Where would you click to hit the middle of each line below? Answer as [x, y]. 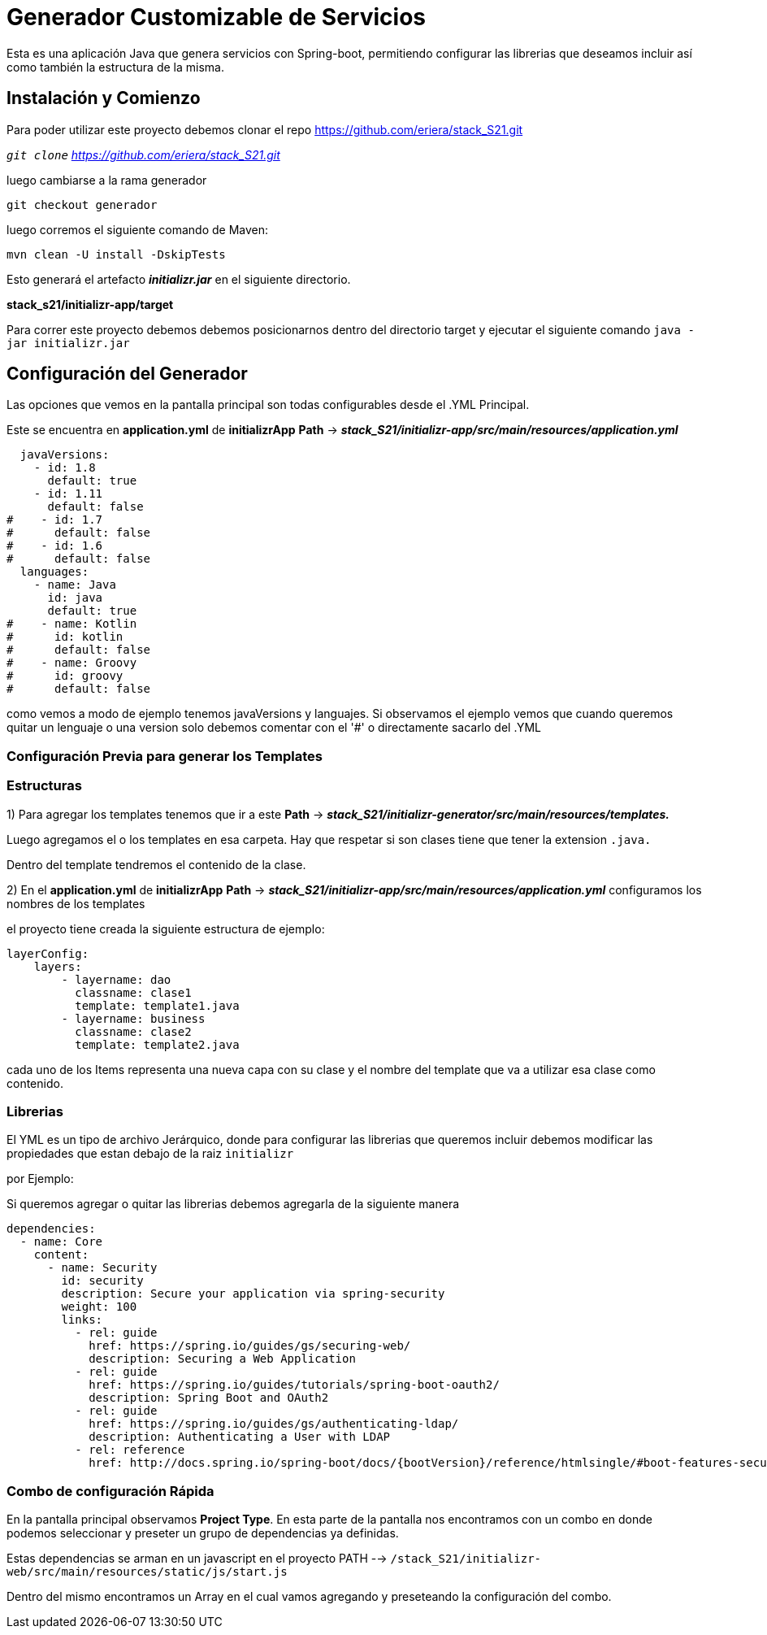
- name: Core [61, 1242]
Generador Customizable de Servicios [217, 17]
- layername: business [133, 1018]
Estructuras [44, 786]
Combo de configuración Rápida [110, 1491]
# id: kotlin [65, 637]
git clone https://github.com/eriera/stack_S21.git [143, 154]
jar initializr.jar [68, 343]
